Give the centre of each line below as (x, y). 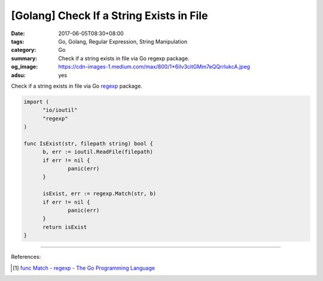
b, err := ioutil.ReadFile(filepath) (98, 152)
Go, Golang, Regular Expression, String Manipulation (123, 41)
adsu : (19, 75)
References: (26, 257)
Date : (18, 33)
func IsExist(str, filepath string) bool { (89, 143)
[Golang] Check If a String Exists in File (109, 16)
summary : (24, 58)
